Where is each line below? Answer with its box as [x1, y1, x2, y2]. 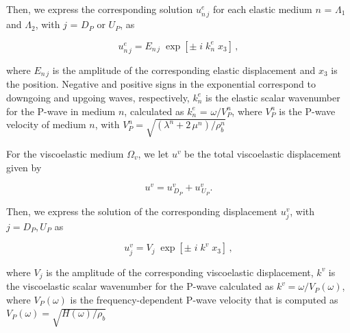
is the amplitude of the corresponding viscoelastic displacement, [46, 264, 314, 279]
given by [6, 160, 42, 174]
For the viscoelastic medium [6, 146, 124, 160]
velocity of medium [6, 117, 86, 132]
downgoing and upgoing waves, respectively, [6, 90, 190, 104]
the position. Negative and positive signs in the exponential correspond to [6, 77, 316, 91]
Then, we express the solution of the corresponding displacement [6, 203, 277, 218]
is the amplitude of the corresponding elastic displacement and [52, 62, 316, 77]
